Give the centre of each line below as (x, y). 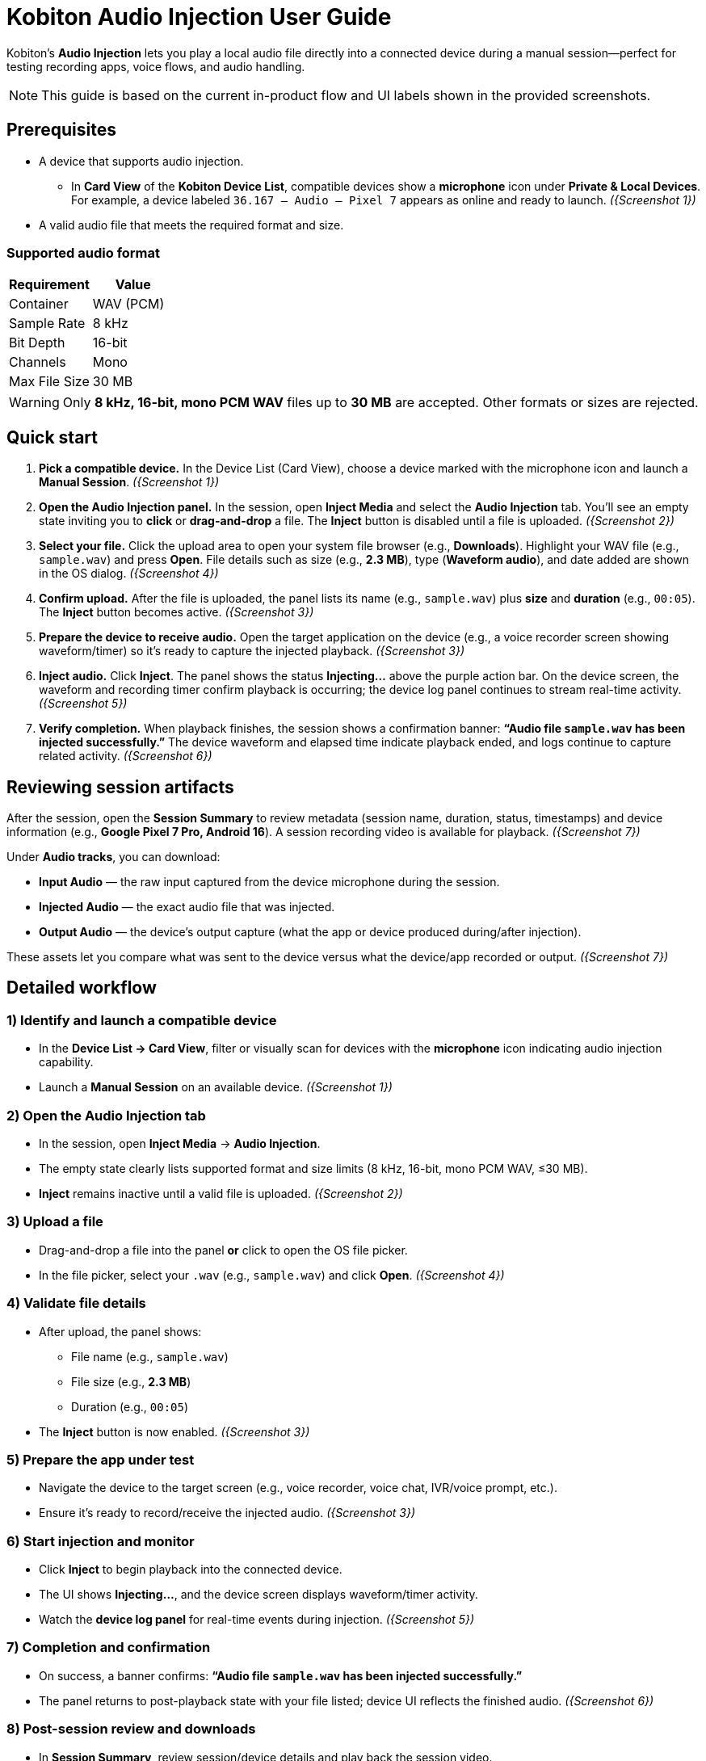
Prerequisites (61, 130)
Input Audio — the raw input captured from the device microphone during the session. (269, 882)
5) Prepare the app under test (101, 1459)
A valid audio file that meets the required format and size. (191, 225)
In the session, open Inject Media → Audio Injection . (180, 1143)
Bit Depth (37, 343)
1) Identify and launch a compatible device (142, 1020)
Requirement (49, 285)
